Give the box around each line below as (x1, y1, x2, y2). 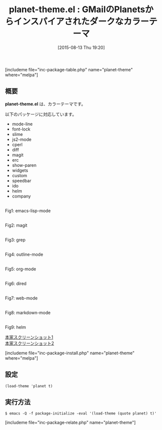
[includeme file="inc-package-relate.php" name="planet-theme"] (5, 420, 136, 426)
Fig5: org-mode (5, 266, 36, 272)
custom (12, 172, 28, 178)
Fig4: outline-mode (5, 251, 44, 257)
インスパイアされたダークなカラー (14, 16, 149, 27)
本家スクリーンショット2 (5, 340, 54, 346)
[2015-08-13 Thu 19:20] (58, 44, 105, 50)
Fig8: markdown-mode (5, 310, 51, 315)
